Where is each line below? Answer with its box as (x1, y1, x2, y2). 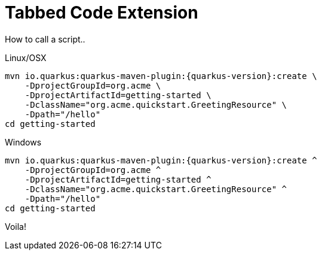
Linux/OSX (5, 52, 47, 63)
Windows (5, 136, 42, 147)
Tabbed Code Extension (5, 2, 198, 23)
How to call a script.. (5, 34, 85, 44)
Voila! (5, 221, 27, 232)
